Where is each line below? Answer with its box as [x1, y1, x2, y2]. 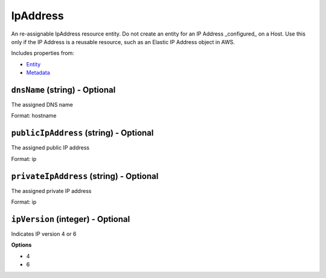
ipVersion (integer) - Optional [11, 214, 130, 224]
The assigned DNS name [11, 101, 74, 109]
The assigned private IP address [11, 187, 92, 194]
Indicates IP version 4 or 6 [11, 230, 77, 238]
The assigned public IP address [11, 144, 90, 151]
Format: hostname [11, 112, 57, 119]
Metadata [26, 69, 51, 77]
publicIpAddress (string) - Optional [11, 128, 154, 138]
